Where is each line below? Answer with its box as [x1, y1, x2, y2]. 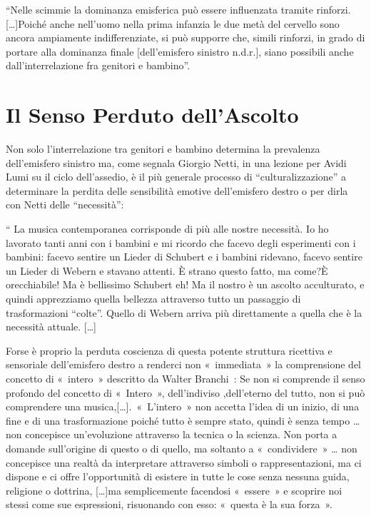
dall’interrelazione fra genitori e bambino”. [6, 58, 190, 73]
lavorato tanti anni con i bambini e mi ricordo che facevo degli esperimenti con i [6, 235, 356, 250]
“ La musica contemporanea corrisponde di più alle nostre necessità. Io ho [6, 221, 329, 236]
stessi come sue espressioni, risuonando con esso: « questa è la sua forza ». [6, 497, 332, 512]
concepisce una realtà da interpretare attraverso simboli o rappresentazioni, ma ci [6, 455, 362, 470]
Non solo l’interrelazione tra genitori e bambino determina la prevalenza [6, 141, 320, 156]
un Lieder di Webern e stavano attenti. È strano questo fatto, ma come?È [6, 263, 328, 278]
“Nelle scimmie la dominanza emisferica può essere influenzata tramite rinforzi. [6, 2, 351, 16]
